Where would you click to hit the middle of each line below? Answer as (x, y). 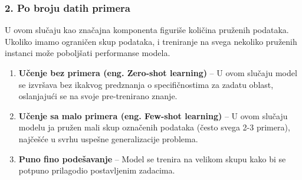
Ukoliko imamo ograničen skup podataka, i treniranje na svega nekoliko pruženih (151, 41)
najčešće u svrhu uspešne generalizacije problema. (108, 138)
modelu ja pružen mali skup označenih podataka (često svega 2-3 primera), (154, 127)
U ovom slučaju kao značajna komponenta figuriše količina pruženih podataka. (147, 30)
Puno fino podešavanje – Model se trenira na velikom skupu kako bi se (152, 158)
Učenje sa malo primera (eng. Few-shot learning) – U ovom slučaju (153, 115)
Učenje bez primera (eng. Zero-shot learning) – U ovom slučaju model (158, 73)
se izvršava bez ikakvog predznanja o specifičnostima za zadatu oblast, (146, 84)
